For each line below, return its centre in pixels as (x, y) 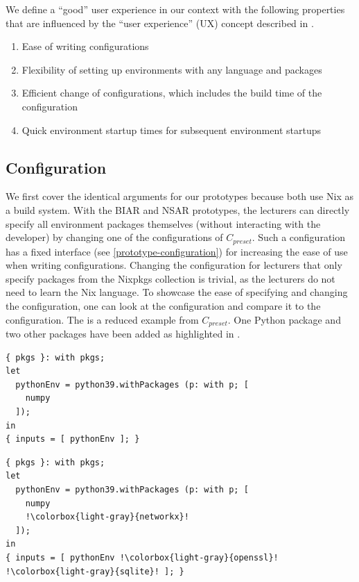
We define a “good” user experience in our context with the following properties (175, 9)
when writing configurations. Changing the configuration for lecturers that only (174, 265)
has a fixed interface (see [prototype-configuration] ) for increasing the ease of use (177, 251)
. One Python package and (284, 319)
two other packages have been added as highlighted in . (123, 334)
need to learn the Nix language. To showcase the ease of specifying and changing (177, 292)
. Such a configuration (298, 237)
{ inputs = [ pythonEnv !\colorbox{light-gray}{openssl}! (142, 557)
